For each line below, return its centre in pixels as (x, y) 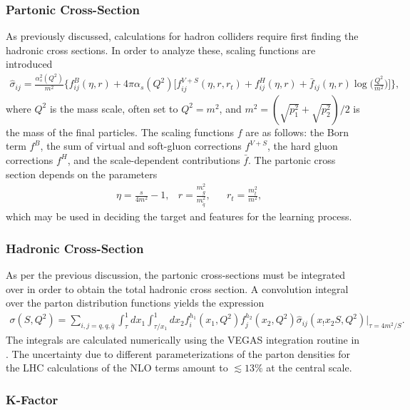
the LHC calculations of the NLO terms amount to (117, 368)
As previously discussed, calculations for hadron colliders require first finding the (182, 36)
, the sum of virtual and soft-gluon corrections (141, 146)
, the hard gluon (303, 146)
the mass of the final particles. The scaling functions (120, 132)
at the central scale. (309, 368)
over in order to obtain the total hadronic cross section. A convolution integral (177, 288)
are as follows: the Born (297, 132)
